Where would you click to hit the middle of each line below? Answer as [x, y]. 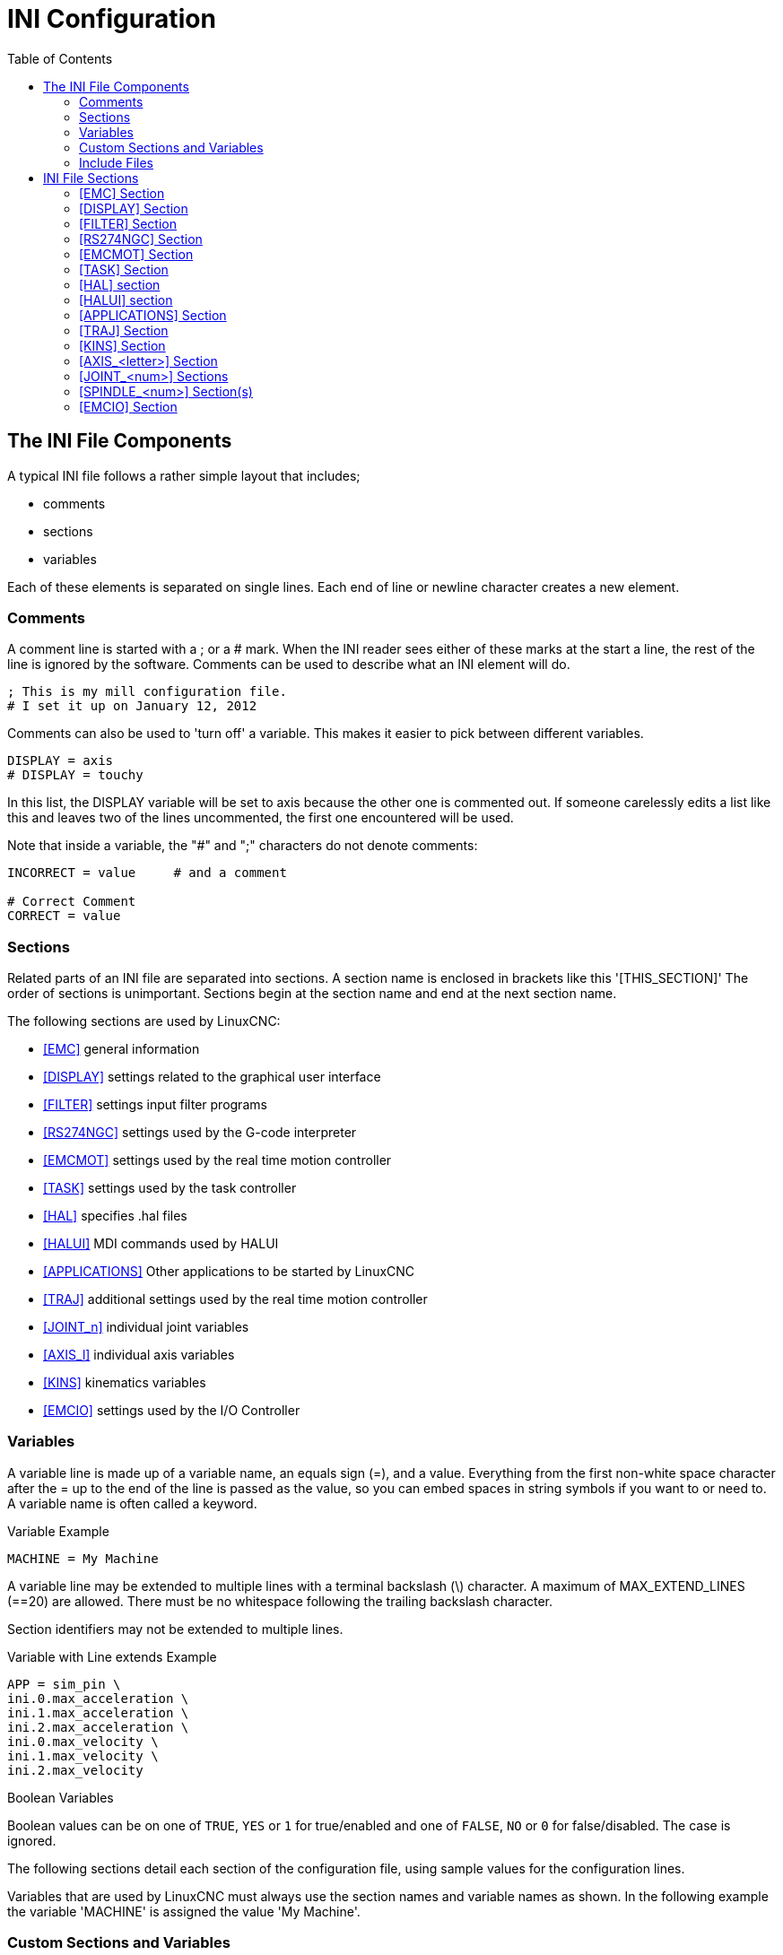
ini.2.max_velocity [75, 1770]
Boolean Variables [61, 1797]
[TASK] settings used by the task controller [170, 1188]
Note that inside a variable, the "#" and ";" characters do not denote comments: [243, 846]
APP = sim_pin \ [64, 1684]
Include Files [116, 162]
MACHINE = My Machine [83, 1558]
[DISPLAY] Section [134, 208]
